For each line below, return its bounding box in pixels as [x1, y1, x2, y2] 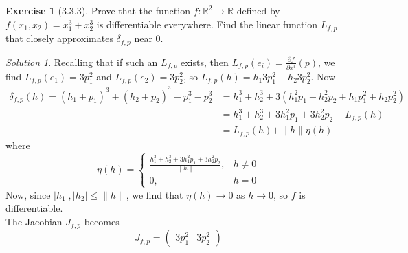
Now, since [5, 187, 51, 201]
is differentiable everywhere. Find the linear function [96, 16, 318, 31]
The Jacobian [5, 214, 63, 228]
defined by [236, 3, 280, 17]
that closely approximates [5, 31, 113, 45]
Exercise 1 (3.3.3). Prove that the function [5, 3, 190, 17]
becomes [84, 214, 120, 228]
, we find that [126, 187, 183, 201]
